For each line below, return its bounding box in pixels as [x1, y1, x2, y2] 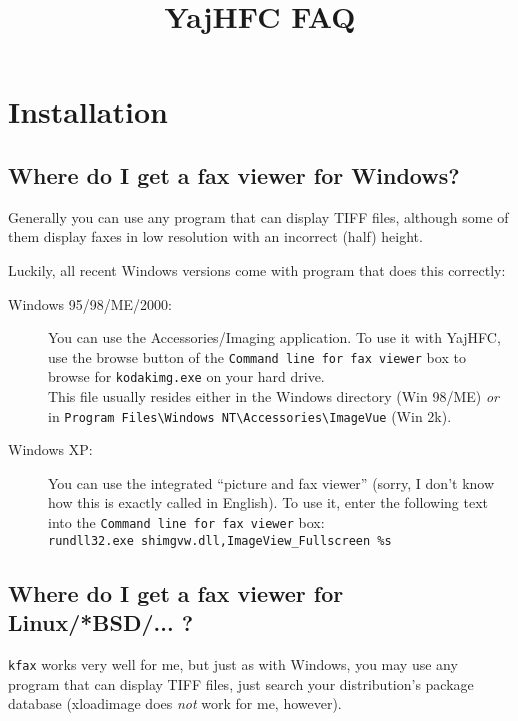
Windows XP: [8, 439, 93, 460]
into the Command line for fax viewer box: [48, 512, 325, 533]
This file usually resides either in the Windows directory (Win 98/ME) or [48, 386, 499, 407]
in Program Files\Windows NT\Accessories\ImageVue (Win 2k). [48, 405, 452, 426]
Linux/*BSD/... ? [8, 607, 194, 638]
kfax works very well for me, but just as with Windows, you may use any [8, 653, 458, 674]
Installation [8, 91, 168, 132]
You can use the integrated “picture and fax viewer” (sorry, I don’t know [48, 472, 495, 493]
